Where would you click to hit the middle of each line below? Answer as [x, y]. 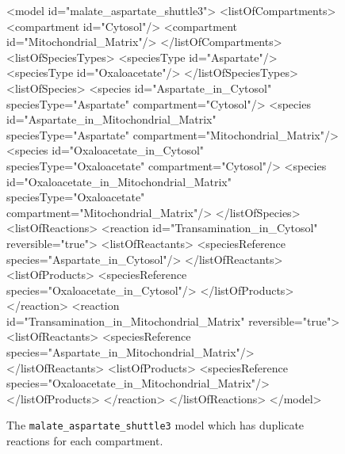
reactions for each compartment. [85, 441]
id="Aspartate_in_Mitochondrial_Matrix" [111, 119]
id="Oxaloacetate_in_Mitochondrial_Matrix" [119, 181]
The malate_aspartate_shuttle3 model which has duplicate [155, 425]
